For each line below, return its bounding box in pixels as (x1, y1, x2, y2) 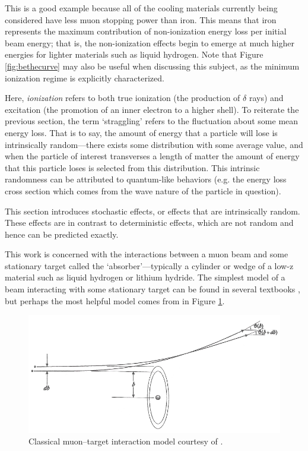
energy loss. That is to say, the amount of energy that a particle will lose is (5, 126, 278, 138)
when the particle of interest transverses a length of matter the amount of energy (5, 150, 300, 162)
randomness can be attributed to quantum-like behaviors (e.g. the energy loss (5, 173, 287, 185)
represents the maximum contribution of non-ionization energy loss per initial (5, 25, 287, 37)
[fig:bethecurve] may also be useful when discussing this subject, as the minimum (5, 59, 300, 72)
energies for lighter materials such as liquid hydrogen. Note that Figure (5, 48, 263, 61)
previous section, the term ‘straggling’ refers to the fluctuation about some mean (5, 115, 299, 127)
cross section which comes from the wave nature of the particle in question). (5, 184, 281, 197)
